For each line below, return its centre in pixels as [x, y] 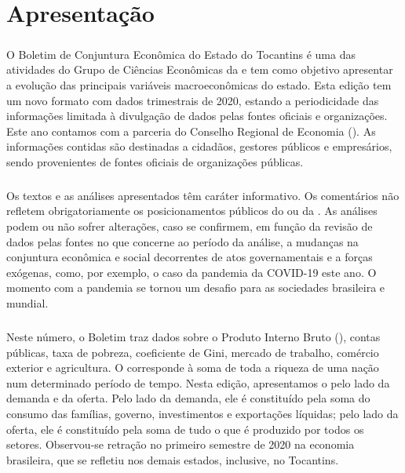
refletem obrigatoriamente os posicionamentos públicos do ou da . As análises [192, 211]
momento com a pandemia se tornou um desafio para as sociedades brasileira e [196, 287]
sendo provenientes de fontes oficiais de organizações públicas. [155, 161]
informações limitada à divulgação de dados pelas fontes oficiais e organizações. [197, 116]
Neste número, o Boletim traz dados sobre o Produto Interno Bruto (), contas [193, 337]
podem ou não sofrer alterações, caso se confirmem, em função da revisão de [190, 226]
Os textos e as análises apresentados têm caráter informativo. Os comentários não [203, 195]
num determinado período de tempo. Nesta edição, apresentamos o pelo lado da [198, 382]
